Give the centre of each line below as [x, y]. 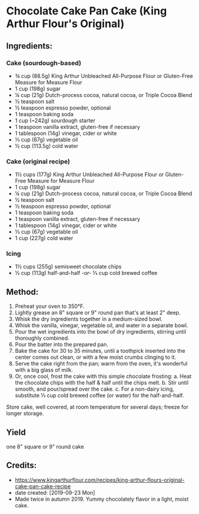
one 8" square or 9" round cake [45, 447]
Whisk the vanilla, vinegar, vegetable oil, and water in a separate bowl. [101, 325]
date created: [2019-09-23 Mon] [55, 492]
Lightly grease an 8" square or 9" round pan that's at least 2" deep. [98, 313]
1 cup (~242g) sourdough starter [55, 120]
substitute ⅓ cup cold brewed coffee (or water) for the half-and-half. [99, 395]
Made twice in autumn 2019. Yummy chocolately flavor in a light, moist [102, 499]
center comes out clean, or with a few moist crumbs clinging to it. [95, 357]
